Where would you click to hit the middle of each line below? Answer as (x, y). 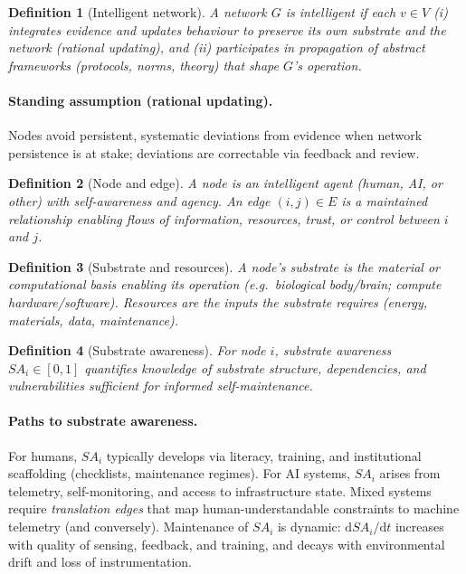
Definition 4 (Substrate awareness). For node (137, 350)
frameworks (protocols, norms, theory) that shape (143, 65)
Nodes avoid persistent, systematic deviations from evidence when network (215, 135)
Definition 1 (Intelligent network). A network (138, 12)
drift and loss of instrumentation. (100, 562)
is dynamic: (309, 527)
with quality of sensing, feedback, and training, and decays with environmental (227, 544)
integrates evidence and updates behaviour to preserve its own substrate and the (227, 29)
